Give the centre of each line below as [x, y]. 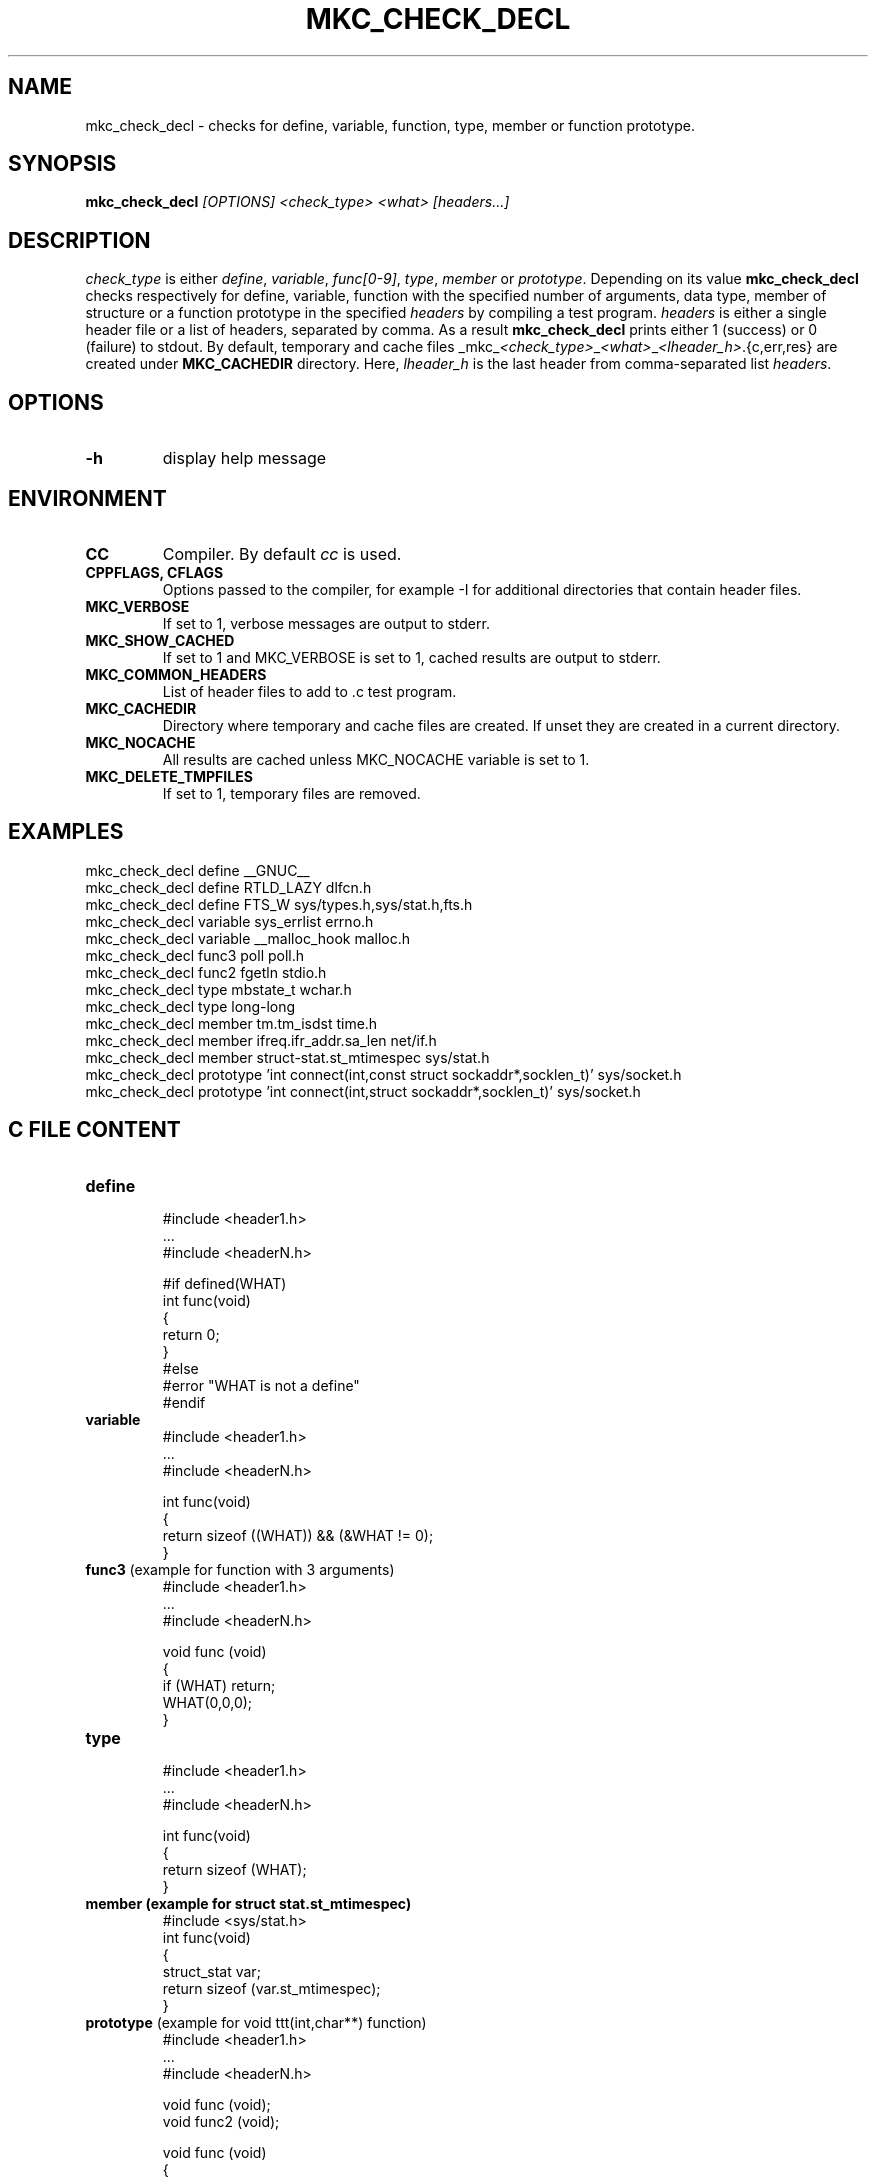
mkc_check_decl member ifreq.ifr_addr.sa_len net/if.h [261, 1040]
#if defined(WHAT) [224, 1283]
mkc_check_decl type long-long [190, 1006]
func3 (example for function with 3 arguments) [240, 1569]
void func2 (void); [221, 2121]
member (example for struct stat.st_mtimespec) [248, 1903]
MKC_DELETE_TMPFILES [169, 776]
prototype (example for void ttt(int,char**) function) [256, 2022]
